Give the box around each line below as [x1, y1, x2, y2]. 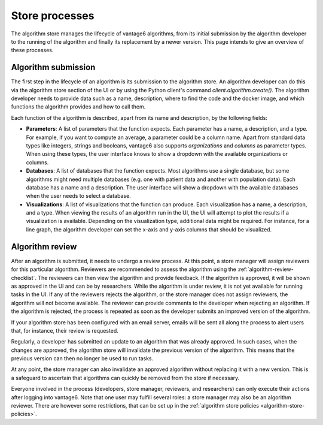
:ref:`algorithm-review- [237, 266, 294, 273]
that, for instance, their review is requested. [11, 327, 119, 334]
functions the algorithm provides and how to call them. [11, 103, 146, 110]
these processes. [11, 47, 54, 54]
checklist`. [11, 274, 37, 281]
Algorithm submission [11, 62, 96, 73]
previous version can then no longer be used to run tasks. [11, 355, 154, 362]
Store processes [11, 9, 95, 22]
